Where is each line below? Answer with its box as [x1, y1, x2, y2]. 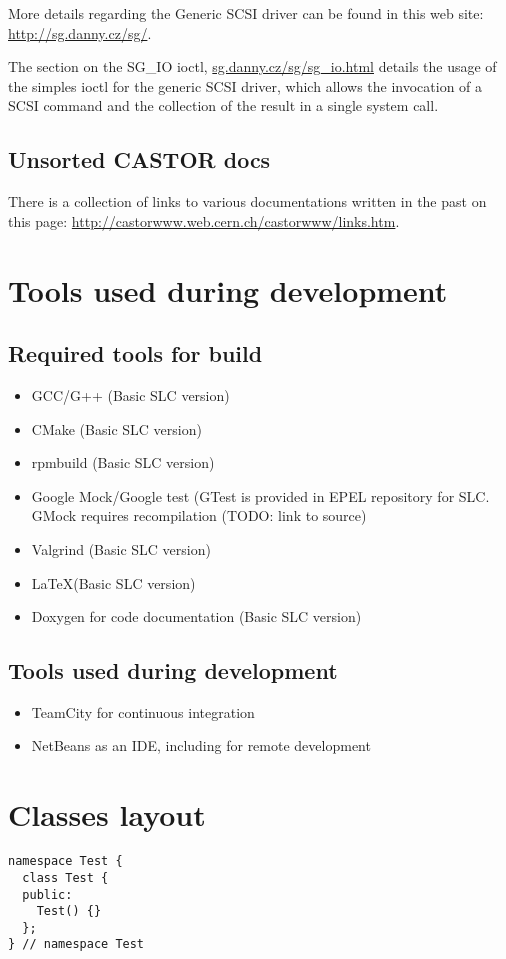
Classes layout [8, 794, 206, 835]
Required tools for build [8, 338, 263, 369]
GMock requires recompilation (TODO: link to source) [31, 505, 367, 526]
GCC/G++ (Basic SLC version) [31, 384, 230, 405]
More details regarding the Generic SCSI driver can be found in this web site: [8, 3, 484, 23]
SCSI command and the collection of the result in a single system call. [8, 95, 439, 116]
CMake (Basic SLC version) [31, 418, 202, 439]
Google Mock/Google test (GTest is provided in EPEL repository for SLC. [31, 485, 490, 506]
